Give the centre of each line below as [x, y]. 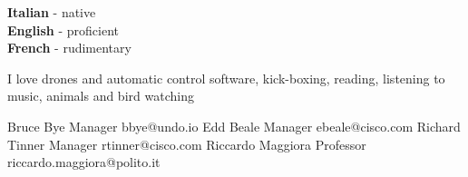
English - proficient [63, 29]
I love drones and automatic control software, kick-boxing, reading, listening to [226, 78]
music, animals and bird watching [101, 96]
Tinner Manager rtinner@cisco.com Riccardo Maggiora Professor [187, 144]
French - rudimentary [69, 48]
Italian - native [52, 12]
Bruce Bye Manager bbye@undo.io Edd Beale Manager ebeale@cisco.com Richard [234, 126]
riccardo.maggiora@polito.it [84, 162]
